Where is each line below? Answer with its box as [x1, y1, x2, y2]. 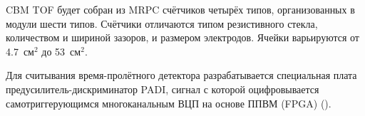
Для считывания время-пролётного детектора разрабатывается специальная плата [6, 68, 357, 83]
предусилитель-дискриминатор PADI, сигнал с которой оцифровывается [6, 81, 319, 96]
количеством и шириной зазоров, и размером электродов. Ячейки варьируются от [6, 30, 359, 45]
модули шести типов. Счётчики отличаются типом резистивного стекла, [6, 16, 318, 31]
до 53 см [41, 43, 81, 58]
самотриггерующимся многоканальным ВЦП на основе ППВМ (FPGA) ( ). [6, 95, 331, 110]
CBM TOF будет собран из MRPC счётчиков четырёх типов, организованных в [6, 2, 355, 16]
